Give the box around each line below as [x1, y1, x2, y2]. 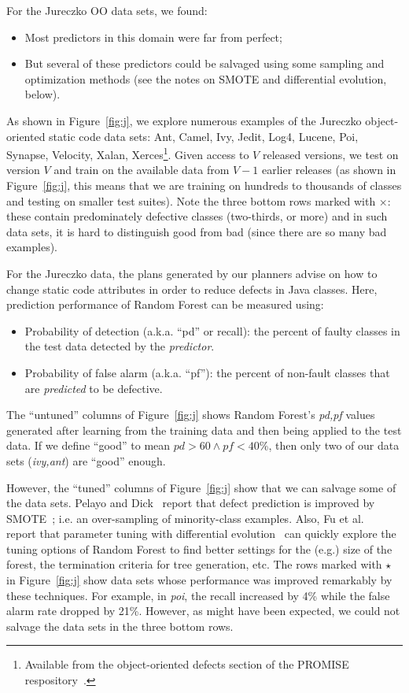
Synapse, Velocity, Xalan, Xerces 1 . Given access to [6, 144, 249, 162]
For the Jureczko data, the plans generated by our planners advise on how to [6, 265, 378, 281]
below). [24, 86, 61, 102]
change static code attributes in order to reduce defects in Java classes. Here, [6, 280, 378, 297]
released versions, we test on [262, 146, 399, 162]
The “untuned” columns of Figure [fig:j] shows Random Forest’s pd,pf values [6, 406, 375, 423]
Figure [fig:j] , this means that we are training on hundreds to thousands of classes [6, 177, 402, 193]
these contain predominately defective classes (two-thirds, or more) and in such [6, 208, 388, 224]
